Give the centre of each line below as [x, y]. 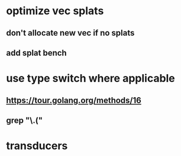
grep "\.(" [25, 120]
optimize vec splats [55, 11]
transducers [37, 146]
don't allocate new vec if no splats [70, 33]
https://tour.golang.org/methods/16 [74, 100]
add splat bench [36, 52]
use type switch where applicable [91, 79]
